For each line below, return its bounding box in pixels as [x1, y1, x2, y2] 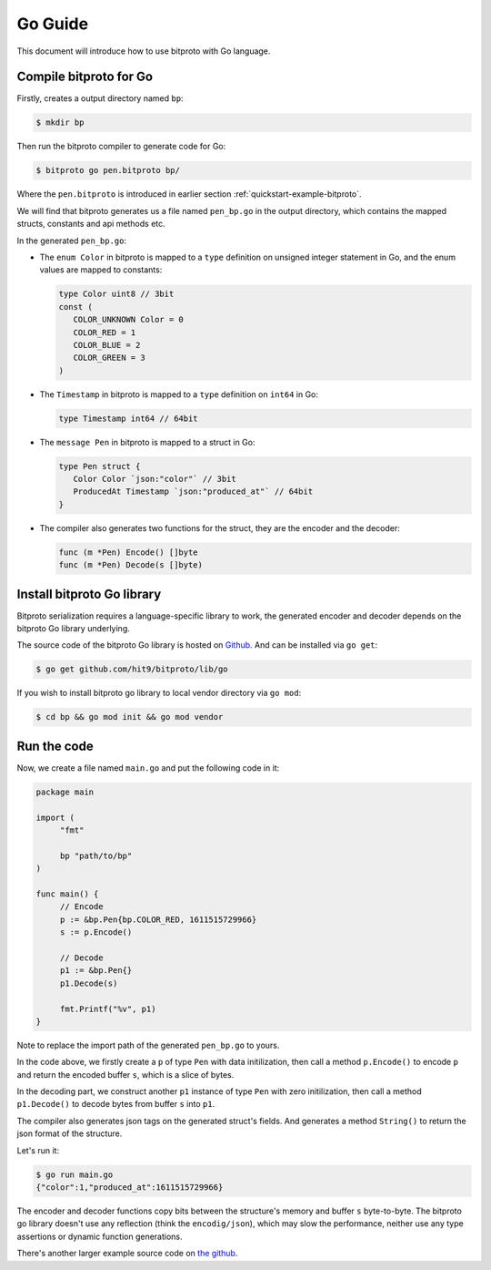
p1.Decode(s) [59, 978, 118, 988]
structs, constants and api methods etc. [16, 219, 165, 230]
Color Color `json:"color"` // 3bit [73, 474, 236, 484]
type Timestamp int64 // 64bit [58, 413, 199, 424]
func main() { [35, 888, 99, 899]
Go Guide [16, 14, 89, 34]
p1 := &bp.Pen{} [59, 966, 133, 976]
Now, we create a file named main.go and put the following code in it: [16, 762, 280, 773]
